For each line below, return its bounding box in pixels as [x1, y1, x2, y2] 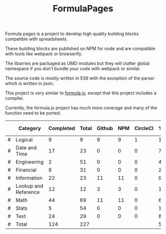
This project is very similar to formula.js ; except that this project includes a [5, 90, 157, 96]
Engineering [15, 158, 44, 165]
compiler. [5, 95, 24, 101]
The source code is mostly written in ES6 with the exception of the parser [5, 75, 155, 81]
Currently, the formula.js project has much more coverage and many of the [5, 105, 157, 111]
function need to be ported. [5, 110, 61, 116]
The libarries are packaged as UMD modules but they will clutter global [5, 60, 150, 67]
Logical [15, 136, 33, 143]
